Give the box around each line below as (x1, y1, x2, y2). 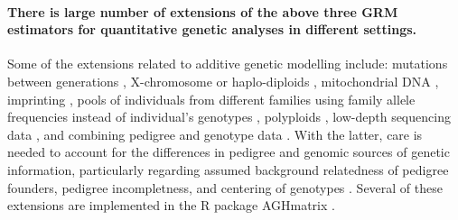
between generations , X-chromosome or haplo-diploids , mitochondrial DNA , (7, 71, 439, 90)
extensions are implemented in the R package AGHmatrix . (7, 196, 335, 215)
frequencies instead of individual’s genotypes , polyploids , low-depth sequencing (7, 107, 451, 126)
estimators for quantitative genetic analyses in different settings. (7, 20, 417, 39)
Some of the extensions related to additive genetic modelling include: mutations (7, 54, 448, 73)
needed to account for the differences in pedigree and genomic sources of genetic (7, 142, 450, 161)
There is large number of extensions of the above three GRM (7, 2, 398, 21)
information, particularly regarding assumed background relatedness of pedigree (7, 160, 449, 179)
